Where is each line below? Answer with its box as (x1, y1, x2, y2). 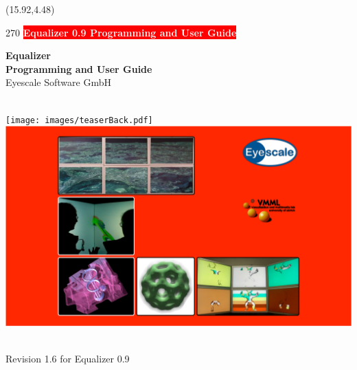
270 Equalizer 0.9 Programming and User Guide (5, 25, 237, 39)
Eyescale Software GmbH (5, 75, 111, 89)
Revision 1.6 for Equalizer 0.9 (5, 351, 130, 366)
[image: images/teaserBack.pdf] (5, 115, 153, 125)
